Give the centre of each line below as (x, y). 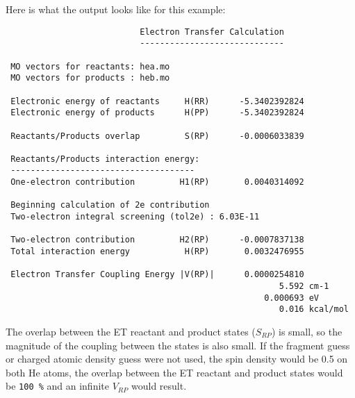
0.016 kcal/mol (314, 309)
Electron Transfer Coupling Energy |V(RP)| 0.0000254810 (157, 275)
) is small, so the (307, 331)
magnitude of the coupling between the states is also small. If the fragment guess (178, 345)
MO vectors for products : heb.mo (90, 78)
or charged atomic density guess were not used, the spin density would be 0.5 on (177, 359)
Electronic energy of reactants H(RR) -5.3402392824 (157, 101)
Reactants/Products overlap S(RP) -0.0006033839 (157, 136)
